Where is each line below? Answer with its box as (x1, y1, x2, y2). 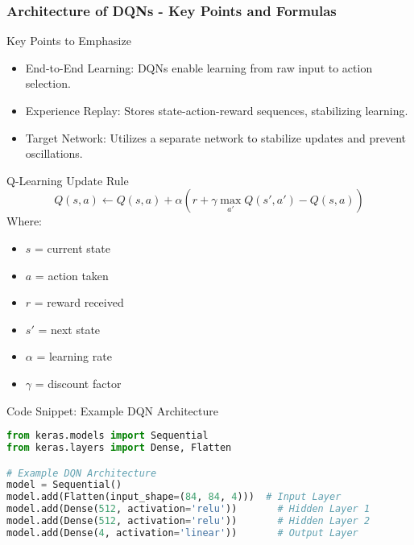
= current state (35, 239, 110, 256)
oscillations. (25, 145, 83, 162)
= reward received (34, 294, 124, 311)
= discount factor (35, 374, 122, 391)
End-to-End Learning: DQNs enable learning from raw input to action (25, 59, 373, 76)
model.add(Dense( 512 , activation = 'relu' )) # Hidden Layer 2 (6, 515, 371, 527)
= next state (38, 320, 101, 337)
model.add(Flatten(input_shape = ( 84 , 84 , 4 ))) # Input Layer (6, 491, 342, 503)
